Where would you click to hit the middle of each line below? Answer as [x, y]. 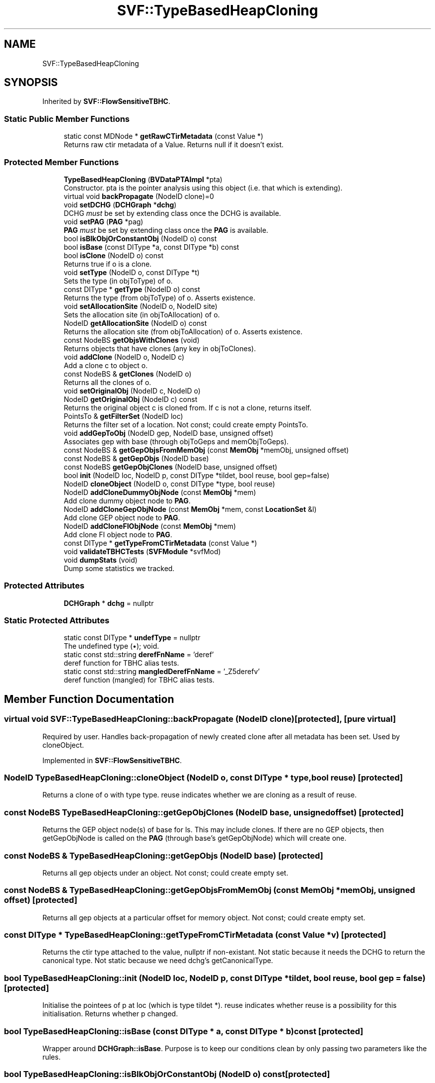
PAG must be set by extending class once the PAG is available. [166, 230]
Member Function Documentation [89, 699]
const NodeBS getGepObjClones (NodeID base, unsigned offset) [171, 467]
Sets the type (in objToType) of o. [118, 281]
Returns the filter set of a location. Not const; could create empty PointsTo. [186, 424]
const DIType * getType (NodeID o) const [132, 289]
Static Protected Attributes [57, 621]
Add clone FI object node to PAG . [118, 534]
